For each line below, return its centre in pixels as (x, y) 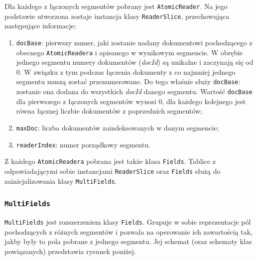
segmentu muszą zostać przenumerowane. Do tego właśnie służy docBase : (128, 81)
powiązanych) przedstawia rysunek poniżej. (70, 251)
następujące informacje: (40, 26)
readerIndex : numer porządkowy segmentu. (83, 144)
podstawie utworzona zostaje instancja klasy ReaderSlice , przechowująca (117, 16)
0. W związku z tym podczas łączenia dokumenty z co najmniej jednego (126, 71)
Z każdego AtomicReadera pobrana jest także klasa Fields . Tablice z (110, 161)
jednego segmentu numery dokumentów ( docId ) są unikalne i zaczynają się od (135, 62)
